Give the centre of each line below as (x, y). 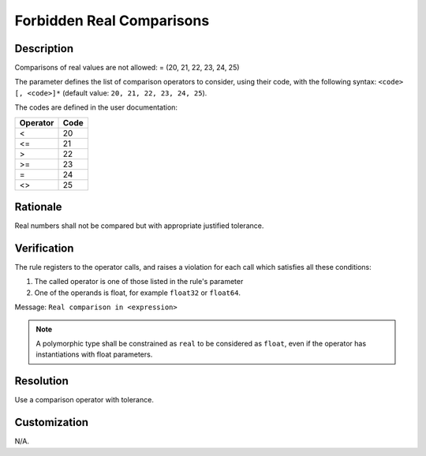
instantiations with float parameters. (94, 354)
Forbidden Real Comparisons (112, 21)
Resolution (41, 381)
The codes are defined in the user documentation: (96, 107)
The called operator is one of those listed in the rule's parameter (139, 282)
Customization (52, 422)
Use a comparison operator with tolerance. (84, 400)
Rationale (38, 207)
